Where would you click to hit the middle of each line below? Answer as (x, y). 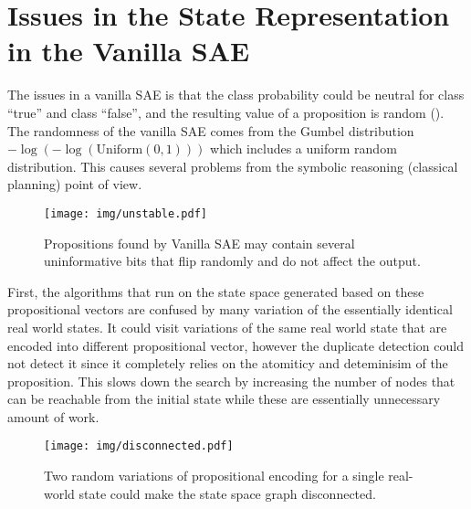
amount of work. (53, 416)
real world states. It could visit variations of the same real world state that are (227, 327)
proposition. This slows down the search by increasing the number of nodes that (231, 381)
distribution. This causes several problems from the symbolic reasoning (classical (233, 166)
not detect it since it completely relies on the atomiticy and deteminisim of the (228, 363)
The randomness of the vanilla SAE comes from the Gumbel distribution (211, 130)
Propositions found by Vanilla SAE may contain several (199, 243)
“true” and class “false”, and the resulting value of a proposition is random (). (226, 112)
